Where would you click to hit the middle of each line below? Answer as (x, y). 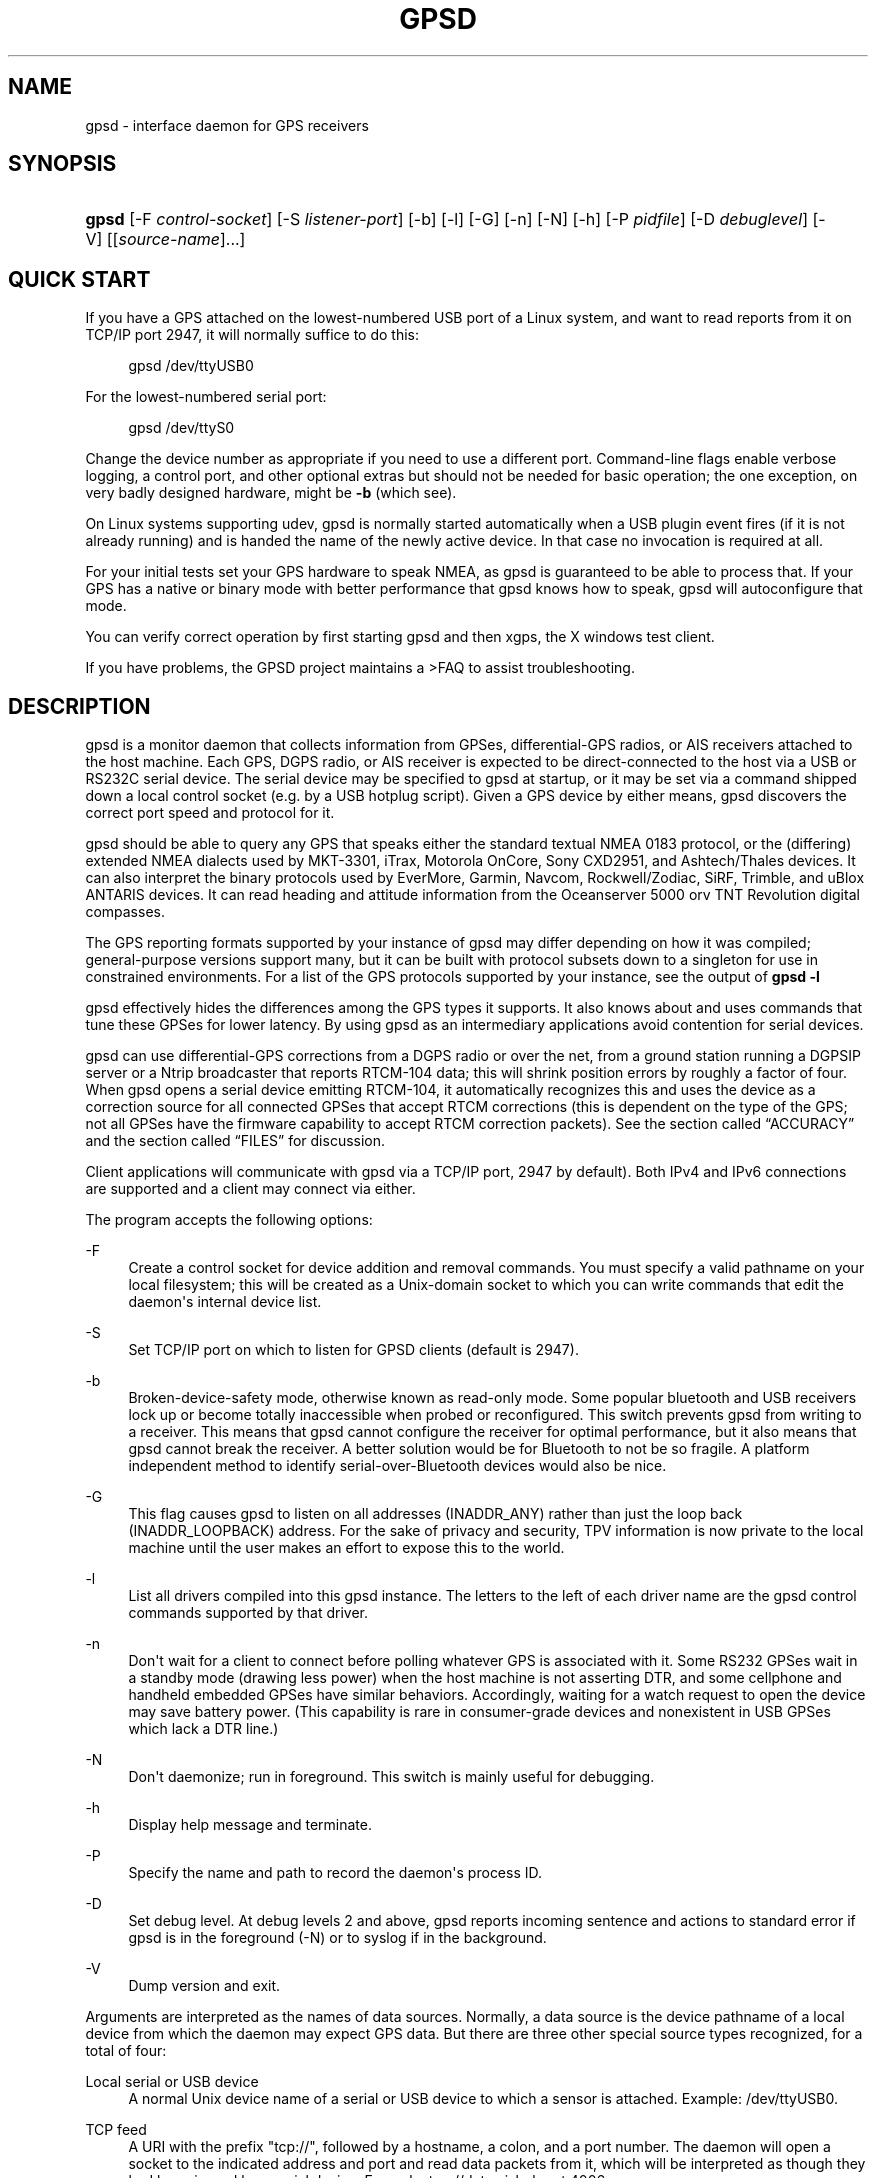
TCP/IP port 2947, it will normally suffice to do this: (252, 335)
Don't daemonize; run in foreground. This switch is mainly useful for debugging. (391, 1777)
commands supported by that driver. (248, 1613)
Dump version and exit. (204, 1986)
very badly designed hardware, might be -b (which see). (271, 493)
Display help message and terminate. (250, 1825)
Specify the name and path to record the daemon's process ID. (335, 1873)
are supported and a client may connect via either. (250, 1189)
